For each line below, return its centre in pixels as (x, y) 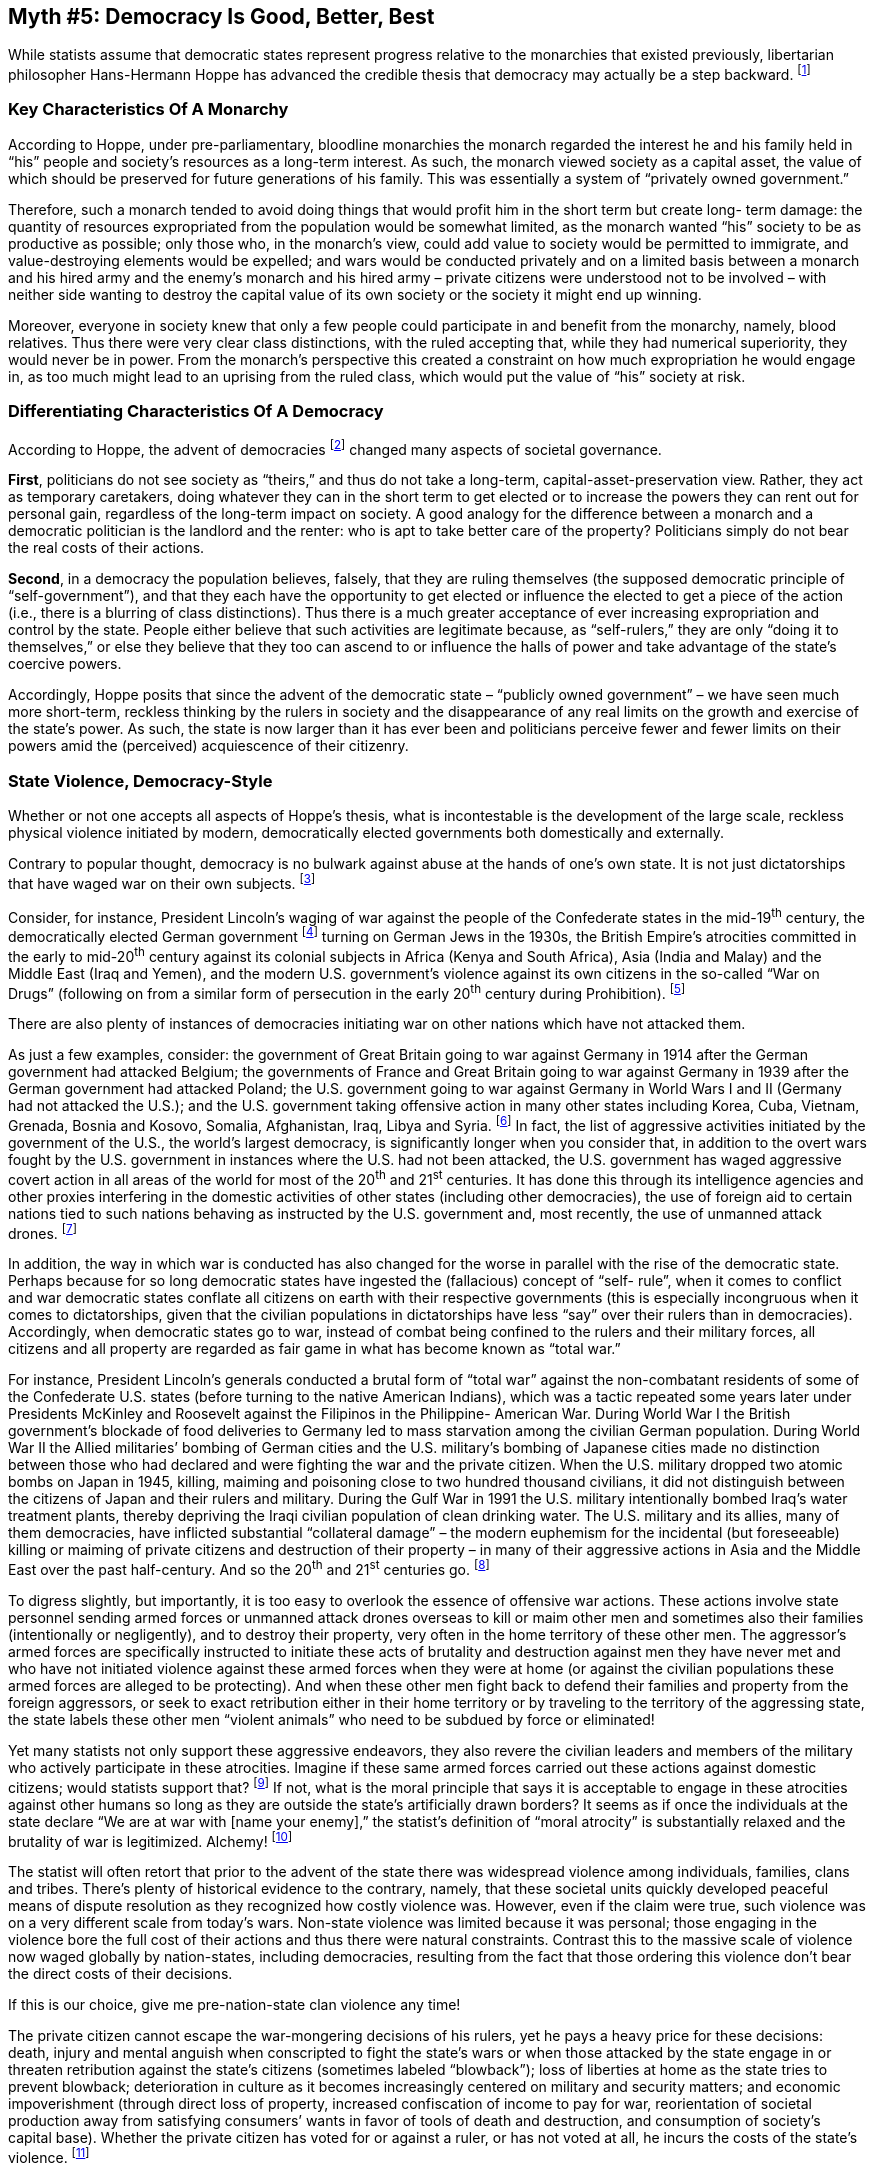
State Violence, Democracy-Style (140, 780)
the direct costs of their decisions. (120, 1974)
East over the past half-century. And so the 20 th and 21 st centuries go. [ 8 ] (249, 1568)
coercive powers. (65, 664)
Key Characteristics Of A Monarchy (148, 109)
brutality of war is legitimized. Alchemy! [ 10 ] (150, 1839)
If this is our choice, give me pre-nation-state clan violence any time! (234, 2005)
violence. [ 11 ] (49, 2156)
